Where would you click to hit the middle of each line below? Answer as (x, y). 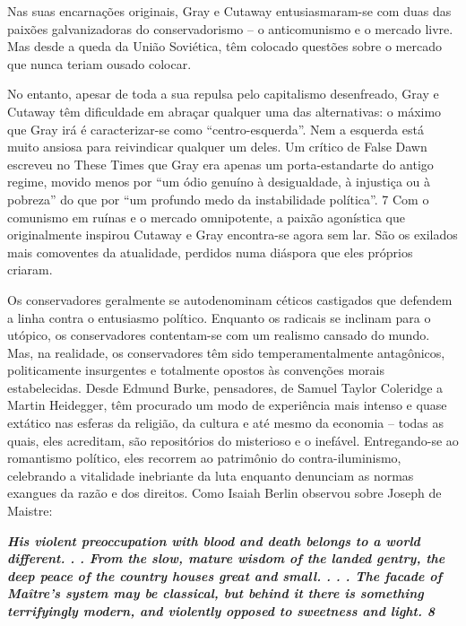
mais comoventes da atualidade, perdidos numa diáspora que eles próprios (210, 252)
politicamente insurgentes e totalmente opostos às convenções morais (196, 370)
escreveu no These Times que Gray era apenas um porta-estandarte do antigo (220, 164)
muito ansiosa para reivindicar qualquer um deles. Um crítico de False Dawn (217, 147)
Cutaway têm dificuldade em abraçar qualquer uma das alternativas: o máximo (224, 111)
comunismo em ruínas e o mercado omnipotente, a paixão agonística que (206, 217)
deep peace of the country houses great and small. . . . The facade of (225, 575)
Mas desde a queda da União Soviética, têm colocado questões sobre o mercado (224, 46)
